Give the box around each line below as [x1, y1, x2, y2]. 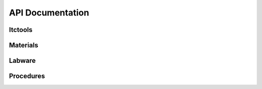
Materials [9, 41, 38, 49]
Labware [9, 57, 36, 65]
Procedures [9, 72, 46, 80]
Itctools [9, 26, 33, 34]
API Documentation [9, 7, 89, 18]
